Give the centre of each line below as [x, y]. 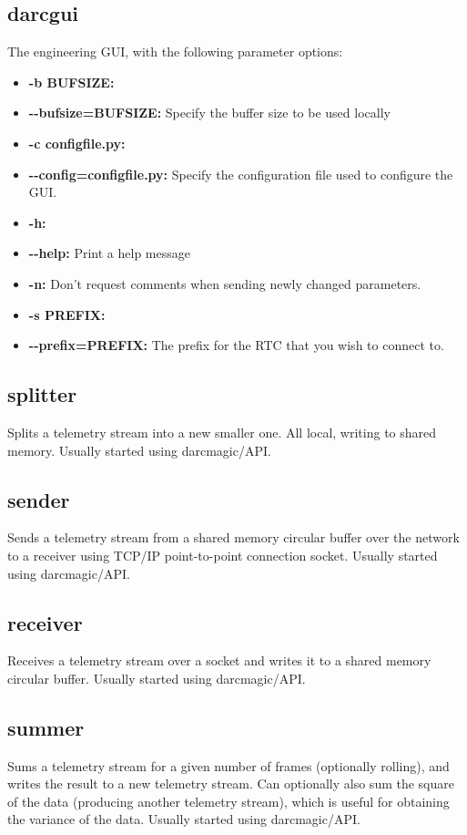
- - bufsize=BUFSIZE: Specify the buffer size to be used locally [209, 113]
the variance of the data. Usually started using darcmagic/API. [184, 819]
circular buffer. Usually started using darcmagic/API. [157, 678]
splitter [42, 394]
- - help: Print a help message [109, 253]
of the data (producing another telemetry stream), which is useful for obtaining [228, 801]
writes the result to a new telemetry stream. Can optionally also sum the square [231, 783]
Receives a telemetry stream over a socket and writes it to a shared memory [219, 660]
